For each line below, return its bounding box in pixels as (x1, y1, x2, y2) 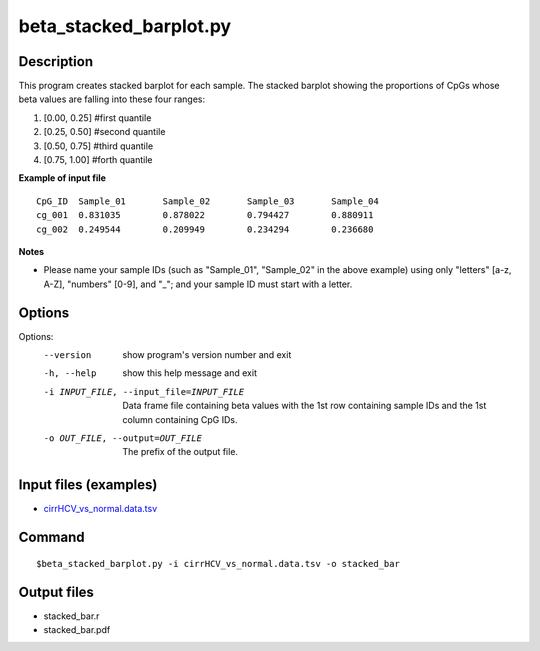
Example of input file (18, 172, 107, 184)
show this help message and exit (122, 367, 257, 379)
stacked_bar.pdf (43, 624, 111, 635)
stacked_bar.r (43, 610, 100, 622)
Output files (18, 583, 95, 600)
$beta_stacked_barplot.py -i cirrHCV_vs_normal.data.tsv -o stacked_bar (36, 558, 400, 569)
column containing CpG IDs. (122, 413, 239, 425)
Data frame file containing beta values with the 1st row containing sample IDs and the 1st (122, 400, 487, 412)
